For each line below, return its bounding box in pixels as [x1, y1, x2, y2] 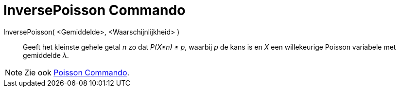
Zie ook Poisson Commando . [24, 67, 130, 77]
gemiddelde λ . [23, 51, 69, 59]
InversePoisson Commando [3, 2, 186, 18]
